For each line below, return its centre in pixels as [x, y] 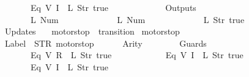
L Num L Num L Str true [137, 19]
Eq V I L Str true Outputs [113, 7]
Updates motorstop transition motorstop [92, 31]
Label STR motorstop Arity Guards [106, 43]
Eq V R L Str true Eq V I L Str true [137, 55]
